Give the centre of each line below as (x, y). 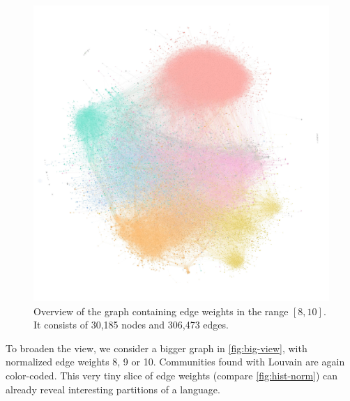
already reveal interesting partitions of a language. (113, 389)
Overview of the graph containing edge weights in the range (161, 311)
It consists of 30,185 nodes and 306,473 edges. (131, 325)
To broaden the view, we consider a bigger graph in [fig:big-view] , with (157, 348)
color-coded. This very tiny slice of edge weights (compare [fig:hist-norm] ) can (172, 375)
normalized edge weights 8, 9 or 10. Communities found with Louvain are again (175, 362)
